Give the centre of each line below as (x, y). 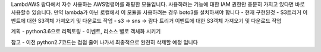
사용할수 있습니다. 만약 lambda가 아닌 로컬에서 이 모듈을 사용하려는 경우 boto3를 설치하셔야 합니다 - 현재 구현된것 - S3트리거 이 (159, 12)
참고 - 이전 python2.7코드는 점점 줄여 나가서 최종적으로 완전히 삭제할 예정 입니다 (105, 42)
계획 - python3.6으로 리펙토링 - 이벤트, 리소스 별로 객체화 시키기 (86, 32)
